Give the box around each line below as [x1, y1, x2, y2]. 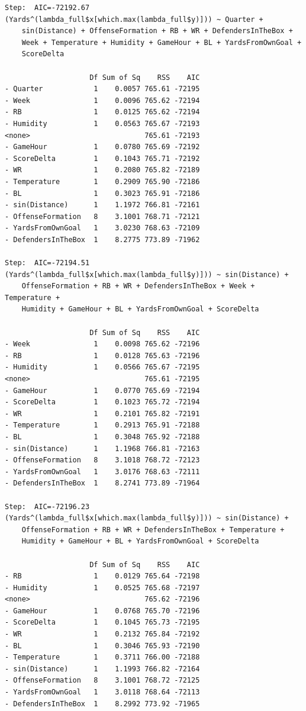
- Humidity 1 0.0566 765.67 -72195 [5, 363, 200, 372]
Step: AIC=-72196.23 [5, 502, 90, 511]
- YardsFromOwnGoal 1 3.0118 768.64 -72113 [5, 688, 200, 697]
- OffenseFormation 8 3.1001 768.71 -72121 [5, 212, 200, 221]
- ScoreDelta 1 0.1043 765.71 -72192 [5, 154, 200, 163]
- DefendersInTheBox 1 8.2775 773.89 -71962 [5, 235, 200, 244]
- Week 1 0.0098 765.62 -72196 [5, 340, 200, 349]
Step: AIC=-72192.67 [5, 4, 90, 12]
